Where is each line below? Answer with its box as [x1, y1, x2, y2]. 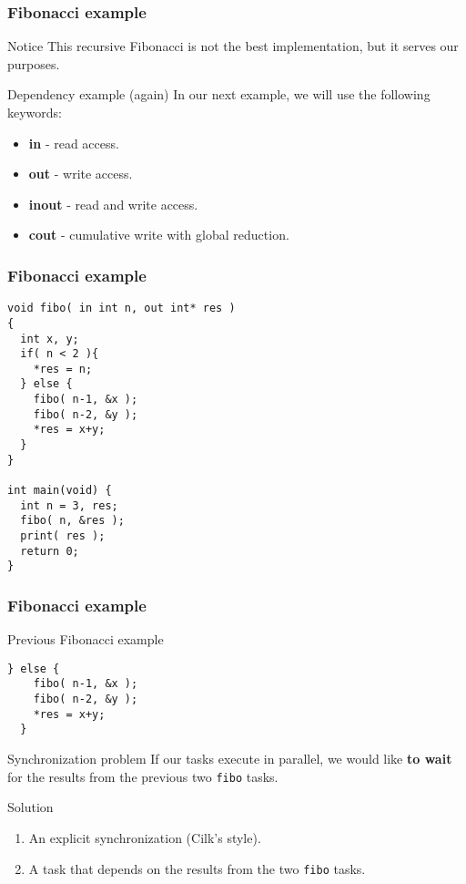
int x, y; [20, 332, 79, 345]
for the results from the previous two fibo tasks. [7, 766, 279, 786]
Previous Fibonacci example [7, 630, 164, 649]
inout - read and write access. [28, 194, 198, 213]
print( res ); [20, 529, 106, 543]
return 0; [20, 544, 79, 558]
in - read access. [28, 133, 119, 152]
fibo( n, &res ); [20, 514, 125, 528]
